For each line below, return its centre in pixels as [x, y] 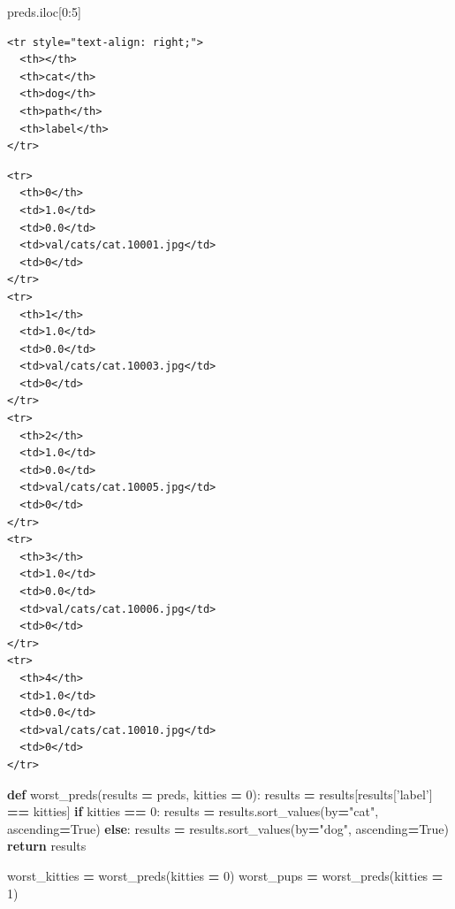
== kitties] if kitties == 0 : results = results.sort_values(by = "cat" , [193, 811]
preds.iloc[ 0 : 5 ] [44, 11]
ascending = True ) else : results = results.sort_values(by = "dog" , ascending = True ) [228, 828]
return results [47, 846]
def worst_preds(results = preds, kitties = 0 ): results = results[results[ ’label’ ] [220, 794]
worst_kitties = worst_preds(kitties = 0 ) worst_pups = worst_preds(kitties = [225, 875]
